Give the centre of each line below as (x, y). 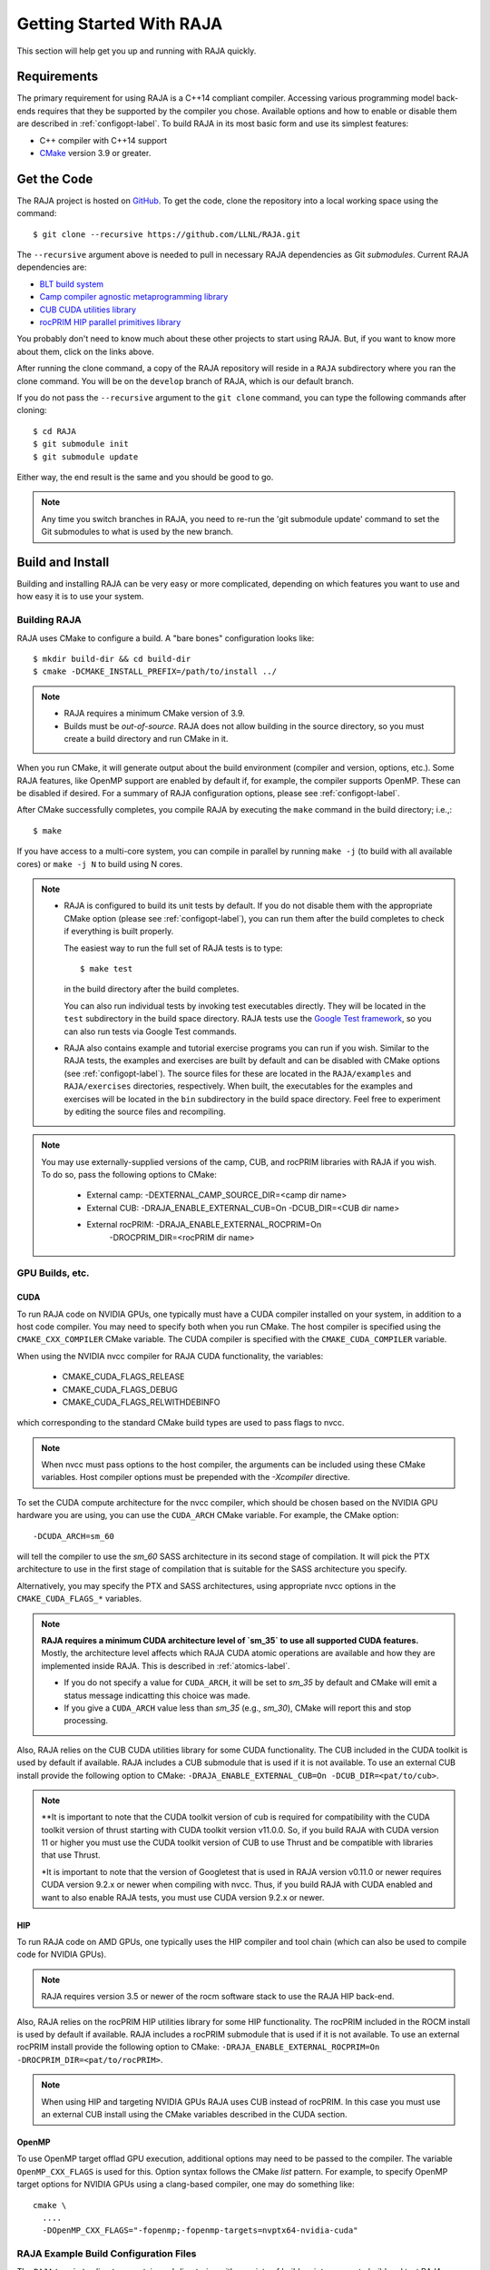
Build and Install (63, 562)
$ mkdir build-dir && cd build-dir (112, 659)
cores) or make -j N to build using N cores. (100, 864)
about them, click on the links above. (85, 351)
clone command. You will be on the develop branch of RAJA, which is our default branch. (185, 380)
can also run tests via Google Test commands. (151, 1031)
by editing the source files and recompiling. (145, 1111)
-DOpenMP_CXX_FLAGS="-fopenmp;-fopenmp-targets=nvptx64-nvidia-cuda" (200, 2231)
